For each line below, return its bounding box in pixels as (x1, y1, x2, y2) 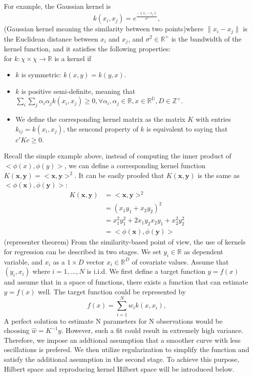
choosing (4, 325, 30, 335)
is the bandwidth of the (171, 33, 242, 44)
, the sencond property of (63, 123, 139, 133)
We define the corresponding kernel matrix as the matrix (15, 114, 186, 124)
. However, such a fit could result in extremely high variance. (61, 325, 244, 335)
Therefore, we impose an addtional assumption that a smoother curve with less (4, 334, 241, 345)
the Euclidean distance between (4, 33, 98, 44)
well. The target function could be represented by (38, 286, 186, 296)
